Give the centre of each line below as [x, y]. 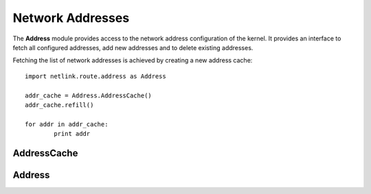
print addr [72, 134]
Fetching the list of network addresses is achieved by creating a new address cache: [133, 60]
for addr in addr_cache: [67, 124]
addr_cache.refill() [59, 105]
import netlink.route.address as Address [95, 76]
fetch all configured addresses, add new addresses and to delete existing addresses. [133, 47]
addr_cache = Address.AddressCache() [89, 95]
